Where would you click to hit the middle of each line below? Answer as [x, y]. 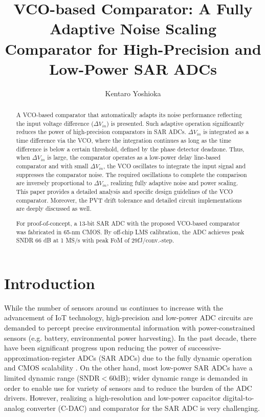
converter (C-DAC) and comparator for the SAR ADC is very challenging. [143, 408]
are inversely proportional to [54, 183]
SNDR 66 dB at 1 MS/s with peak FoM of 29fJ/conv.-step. [95, 240]
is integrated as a [226, 132]
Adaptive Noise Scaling [133, 28]
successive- [205, 348]
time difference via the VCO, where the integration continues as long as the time [124, 140]
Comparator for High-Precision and [133, 48]
